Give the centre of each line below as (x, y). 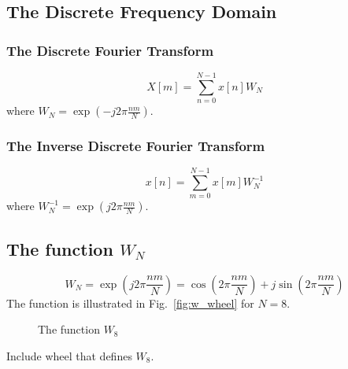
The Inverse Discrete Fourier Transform (136, 146)
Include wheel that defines (69, 355)
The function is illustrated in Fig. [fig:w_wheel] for (130, 303)
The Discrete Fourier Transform (110, 50)
